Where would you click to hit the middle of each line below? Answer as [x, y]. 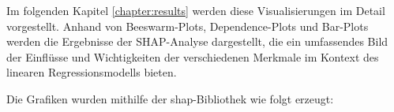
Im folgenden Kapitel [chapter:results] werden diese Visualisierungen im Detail [196, 10]
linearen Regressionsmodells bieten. [92, 72]
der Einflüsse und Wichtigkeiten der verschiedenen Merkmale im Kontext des [193, 56]
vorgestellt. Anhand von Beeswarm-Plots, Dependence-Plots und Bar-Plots [188, 26]
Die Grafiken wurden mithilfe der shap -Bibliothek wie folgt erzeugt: [170, 98]
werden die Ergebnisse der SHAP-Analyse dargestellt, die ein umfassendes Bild [197, 41]
